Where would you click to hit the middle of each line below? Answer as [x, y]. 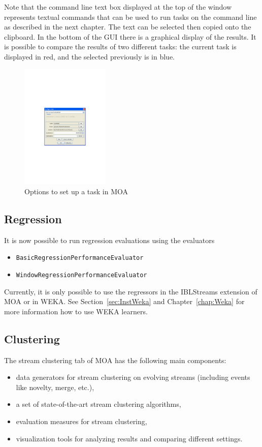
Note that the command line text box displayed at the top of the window [118, 7]
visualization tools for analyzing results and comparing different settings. [129, 438]
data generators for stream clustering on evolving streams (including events [133, 377]
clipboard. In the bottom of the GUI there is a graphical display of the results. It [130, 36]
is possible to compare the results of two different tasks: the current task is [120, 47]
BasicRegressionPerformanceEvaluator [80, 258]
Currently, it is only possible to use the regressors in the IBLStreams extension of [131, 291]
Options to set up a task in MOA [76, 191]
